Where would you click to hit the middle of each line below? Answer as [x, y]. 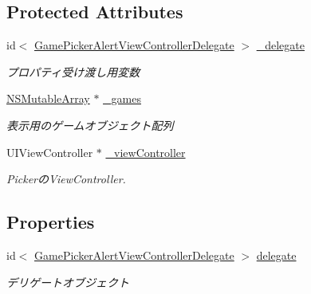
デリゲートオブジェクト [68, 282]
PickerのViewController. [66, 179]
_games [122, 98]
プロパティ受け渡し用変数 [73, 71]
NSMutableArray [48, 98]
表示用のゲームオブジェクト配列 [90, 125]
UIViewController [50, 152]
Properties [51, 222]
